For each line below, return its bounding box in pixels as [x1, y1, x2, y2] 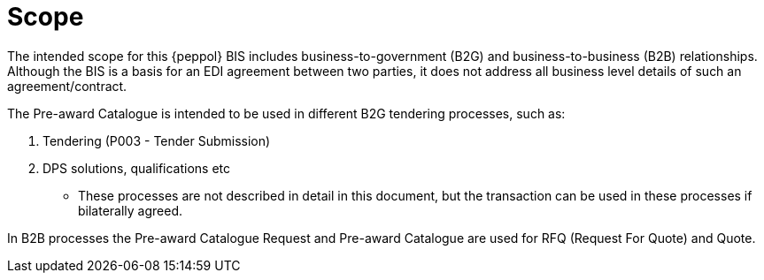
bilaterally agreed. [78, 202, 183, 218]
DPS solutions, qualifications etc [42, 160, 231, 176]
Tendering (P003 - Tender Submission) [42, 132, 271, 148]
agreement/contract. [7, 78, 127, 94]
